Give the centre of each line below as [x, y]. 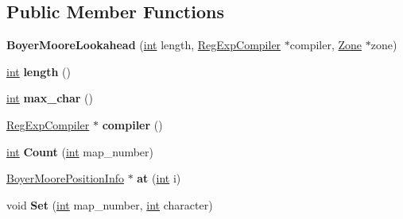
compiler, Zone [326, 45]
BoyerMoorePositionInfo [65, 178]
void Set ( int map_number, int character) [110, 204]
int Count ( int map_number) [80, 151]
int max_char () [50, 98]
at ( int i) [159, 178]
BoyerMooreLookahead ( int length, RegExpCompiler [144, 45]
